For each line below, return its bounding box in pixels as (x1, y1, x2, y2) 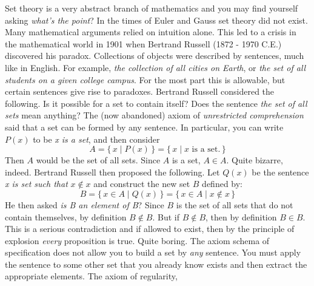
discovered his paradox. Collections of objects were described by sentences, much (5, 49, 304, 62)
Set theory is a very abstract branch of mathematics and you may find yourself (5, 2, 298, 14)
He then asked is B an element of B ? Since (5, 198, 164, 211)
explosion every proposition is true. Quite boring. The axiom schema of (5, 234, 270, 247)
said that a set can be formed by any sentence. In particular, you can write (5, 120, 284, 133)
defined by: (202, 177, 243, 190)
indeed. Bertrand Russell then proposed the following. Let (5, 165, 220, 178)
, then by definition (205, 210, 277, 223)
